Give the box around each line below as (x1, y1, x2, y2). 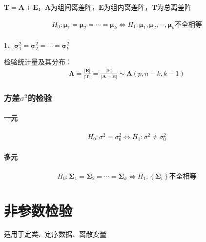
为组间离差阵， (50, 2, 99, 12)
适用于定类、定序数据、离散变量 (4, 229, 106, 239)
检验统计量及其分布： (4, 57, 72, 67)
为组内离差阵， (103, 2, 152, 12)
